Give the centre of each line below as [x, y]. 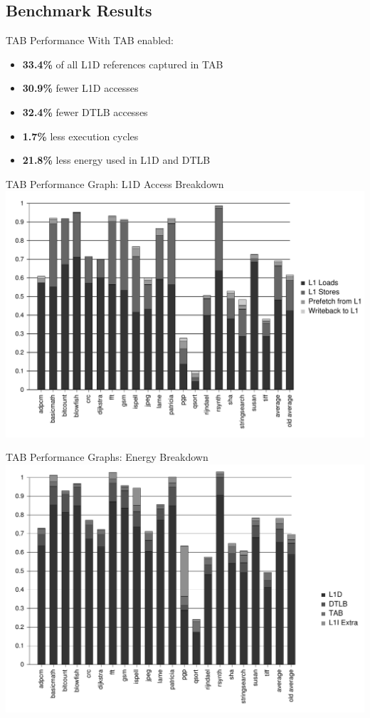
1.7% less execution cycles [80, 136]
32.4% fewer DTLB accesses [85, 111]
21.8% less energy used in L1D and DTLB [116, 160]
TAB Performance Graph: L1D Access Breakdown [115, 183]
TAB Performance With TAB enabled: [90, 40]
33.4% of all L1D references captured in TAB [123, 64]
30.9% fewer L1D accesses [80, 88]
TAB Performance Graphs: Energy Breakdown [107, 457]
